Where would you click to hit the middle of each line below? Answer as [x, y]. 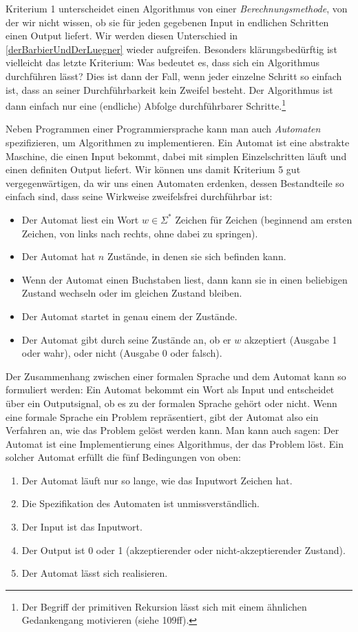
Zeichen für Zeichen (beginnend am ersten [264, 219]
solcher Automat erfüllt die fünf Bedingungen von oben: [123, 457]
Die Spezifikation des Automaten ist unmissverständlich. [140, 503]
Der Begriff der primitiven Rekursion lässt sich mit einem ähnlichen [164, 606]
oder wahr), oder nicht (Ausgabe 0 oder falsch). [122, 353]
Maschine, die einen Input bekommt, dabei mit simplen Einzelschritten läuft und [176, 156]
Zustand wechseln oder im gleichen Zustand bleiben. [132, 293]
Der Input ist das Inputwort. [82, 527]
